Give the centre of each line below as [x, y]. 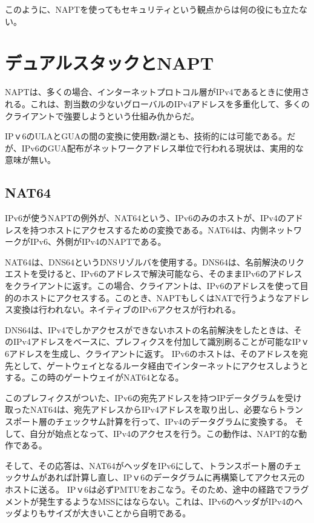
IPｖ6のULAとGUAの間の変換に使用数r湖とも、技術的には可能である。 [146, 136]
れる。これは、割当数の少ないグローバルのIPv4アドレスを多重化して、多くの [157, 103]
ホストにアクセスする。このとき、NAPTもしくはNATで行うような [152, 297]
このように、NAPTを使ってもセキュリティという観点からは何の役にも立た [152, 9]
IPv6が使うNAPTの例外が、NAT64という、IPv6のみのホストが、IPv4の [146, 218]
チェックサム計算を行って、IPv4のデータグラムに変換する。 [174, 421]
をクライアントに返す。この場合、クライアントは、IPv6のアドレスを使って [152, 286]
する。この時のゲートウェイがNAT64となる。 [94, 377]
